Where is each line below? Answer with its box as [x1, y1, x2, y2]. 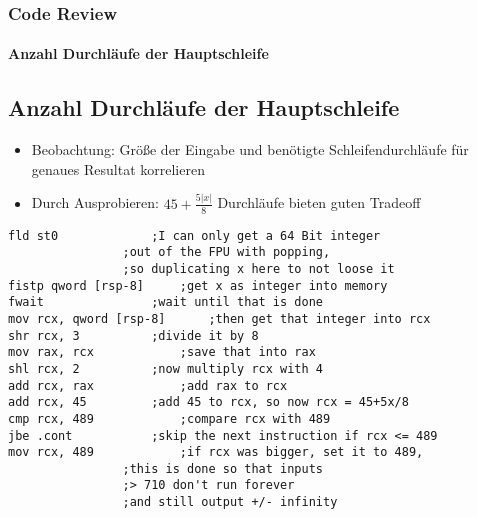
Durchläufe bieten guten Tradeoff [217, 192, 421, 213]
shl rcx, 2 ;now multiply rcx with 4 [8, 361, 323, 376]
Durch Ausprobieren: [31, 192, 159, 213]
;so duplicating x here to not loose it [122, 261, 395, 276]
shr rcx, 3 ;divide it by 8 [8, 328, 259, 343]
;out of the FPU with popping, [122, 245, 331, 260]
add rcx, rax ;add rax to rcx [8, 378, 288, 393]
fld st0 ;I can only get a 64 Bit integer [8, 228, 381, 243]
